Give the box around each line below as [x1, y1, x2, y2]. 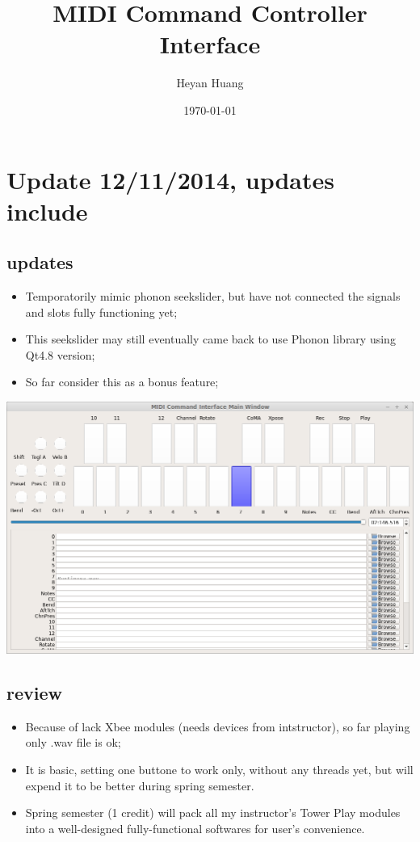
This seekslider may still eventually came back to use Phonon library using [25, 330, 396, 347]
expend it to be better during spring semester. [25, 777, 254, 794]
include [6, 194, 88, 227]
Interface [159, 27, 261, 61]
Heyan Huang [176, 74, 244, 91]
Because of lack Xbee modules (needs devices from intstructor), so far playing [25, 718, 410, 735]
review [6, 680, 62, 705]
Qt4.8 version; [25, 346, 95, 363]
